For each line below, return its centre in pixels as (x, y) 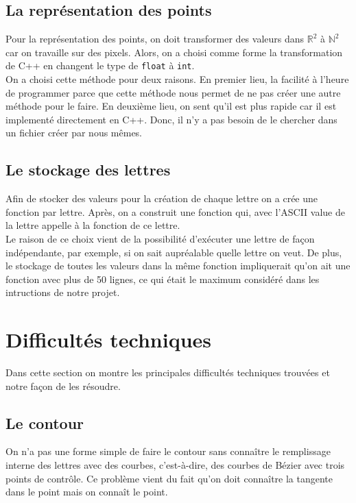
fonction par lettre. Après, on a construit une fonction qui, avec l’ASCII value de (175, 211)
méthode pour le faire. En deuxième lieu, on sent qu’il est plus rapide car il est (171, 106)
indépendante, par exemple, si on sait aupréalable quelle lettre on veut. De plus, (174, 252)
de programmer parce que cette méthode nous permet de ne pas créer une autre (173, 92)
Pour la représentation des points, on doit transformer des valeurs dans (155, 39)
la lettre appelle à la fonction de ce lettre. (93, 225)
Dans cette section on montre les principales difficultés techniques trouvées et (168, 372)
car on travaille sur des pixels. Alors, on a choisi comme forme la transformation (174, 52)
